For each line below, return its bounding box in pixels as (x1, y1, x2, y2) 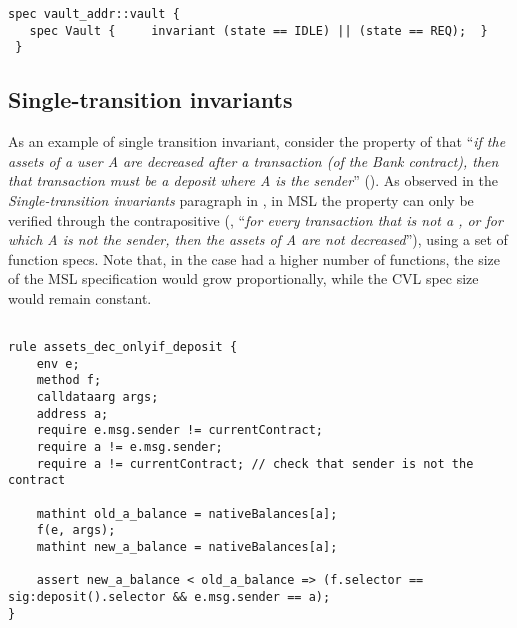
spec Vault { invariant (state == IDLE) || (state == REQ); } (29, 23, 488, 38)
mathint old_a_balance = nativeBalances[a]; (36, 506, 338, 521)
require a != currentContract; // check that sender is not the (36, 456, 474, 471)
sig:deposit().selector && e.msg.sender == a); (8, 590, 331, 605)
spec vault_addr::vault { (8, 7, 180, 21)
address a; (36, 406, 109, 421)
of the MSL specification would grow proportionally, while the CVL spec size (8, 268, 479, 289)
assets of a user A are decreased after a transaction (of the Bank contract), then (8, 150, 499, 171)
